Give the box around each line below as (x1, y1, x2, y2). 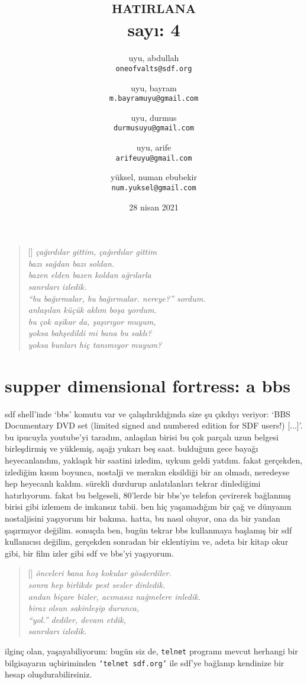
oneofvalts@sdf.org (115, 64, 192, 73)
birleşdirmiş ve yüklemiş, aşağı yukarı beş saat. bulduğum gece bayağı (5, 442, 258, 455)
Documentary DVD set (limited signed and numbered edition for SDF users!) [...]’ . (5, 419, 303, 432)
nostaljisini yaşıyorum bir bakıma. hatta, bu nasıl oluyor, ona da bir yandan (5, 512, 280, 524)
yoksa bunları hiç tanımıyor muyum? (28, 338, 162, 350)
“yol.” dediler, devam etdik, (28, 613, 127, 625)
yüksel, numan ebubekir (111, 171, 197, 183)
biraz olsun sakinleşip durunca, (28, 602, 140, 614)
